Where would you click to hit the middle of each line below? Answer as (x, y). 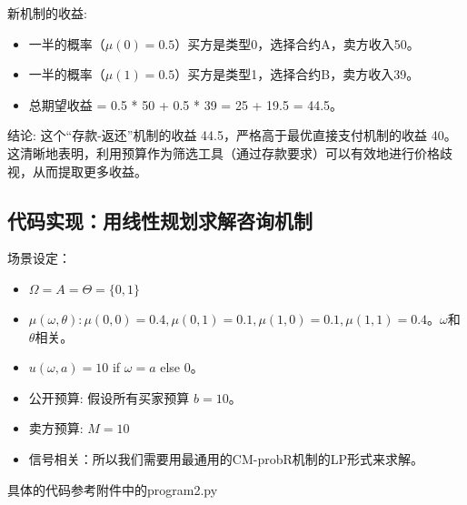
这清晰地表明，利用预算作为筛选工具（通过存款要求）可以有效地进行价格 (224, 152)
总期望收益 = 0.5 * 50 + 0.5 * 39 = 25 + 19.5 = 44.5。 (186, 104)
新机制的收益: (47, 13)
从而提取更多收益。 (89, 171)
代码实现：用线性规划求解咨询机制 (160, 220)
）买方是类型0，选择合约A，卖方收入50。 (297, 43)
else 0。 (182, 367)
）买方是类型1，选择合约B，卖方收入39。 (297, 74)
